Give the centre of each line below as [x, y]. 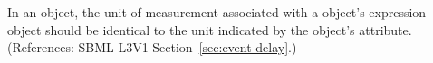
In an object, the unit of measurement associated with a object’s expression [217, 12]
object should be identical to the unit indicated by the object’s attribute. [210, 29]
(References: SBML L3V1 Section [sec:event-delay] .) [152, 47]
